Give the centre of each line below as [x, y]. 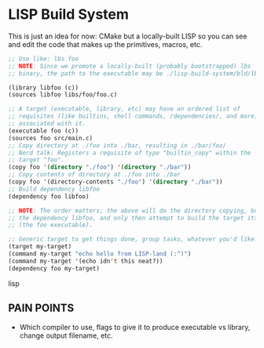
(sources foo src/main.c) [50, 138]
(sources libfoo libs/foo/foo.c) [63, 95]
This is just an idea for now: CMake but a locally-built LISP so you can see [128, 36]
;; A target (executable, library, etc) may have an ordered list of [125, 109]
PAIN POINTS [41, 308]
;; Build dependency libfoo [54, 189]
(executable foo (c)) [44, 131]
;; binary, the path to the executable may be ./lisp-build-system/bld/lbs [135, 73]
